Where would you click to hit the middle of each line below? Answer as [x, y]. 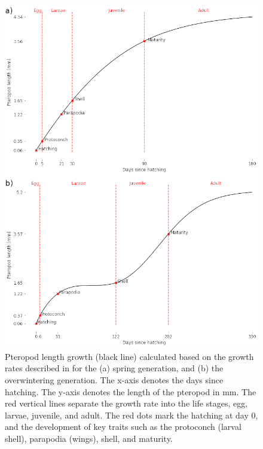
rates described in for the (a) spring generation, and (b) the [114, 368]
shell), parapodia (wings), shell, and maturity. [89, 438]
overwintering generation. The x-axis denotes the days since [114, 380]
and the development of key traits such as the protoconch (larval [123, 427]
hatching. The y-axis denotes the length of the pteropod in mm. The [131, 391]
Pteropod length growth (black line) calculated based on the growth [129, 356]
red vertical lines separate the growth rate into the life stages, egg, [126, 403]
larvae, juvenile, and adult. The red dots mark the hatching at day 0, [131, 415]
